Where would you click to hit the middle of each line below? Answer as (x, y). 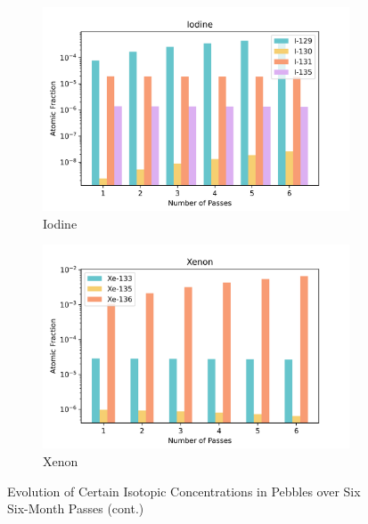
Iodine (60, 223)
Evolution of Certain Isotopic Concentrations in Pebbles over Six (184, 491)
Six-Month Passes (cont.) (76, 508)
